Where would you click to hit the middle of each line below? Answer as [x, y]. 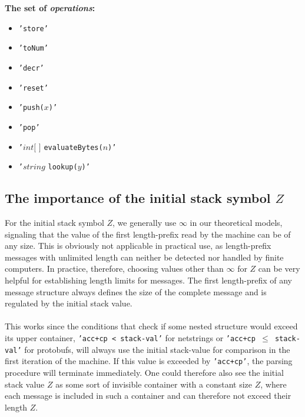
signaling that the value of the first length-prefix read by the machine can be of [148, 234]
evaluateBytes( [73, 147]
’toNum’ [33, 49]
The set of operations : [50, 8]
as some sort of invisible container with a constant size [154, 384]
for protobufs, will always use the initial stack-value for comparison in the [157, 349]
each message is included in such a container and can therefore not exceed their [148, 396]
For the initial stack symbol [54, 223]
